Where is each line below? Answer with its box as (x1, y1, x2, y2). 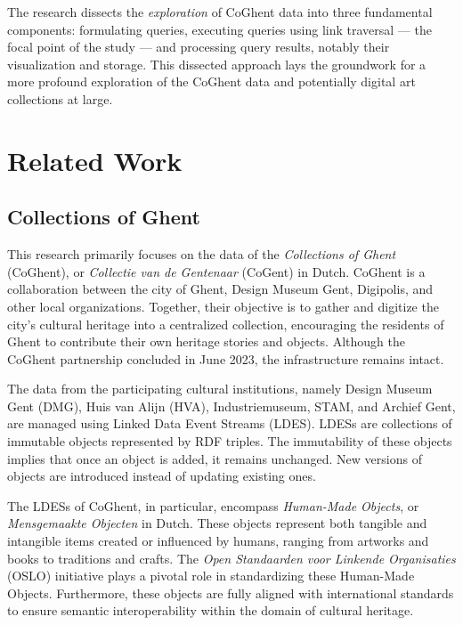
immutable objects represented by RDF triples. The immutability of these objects (7, 432, 452, 450)
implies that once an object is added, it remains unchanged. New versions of (7, 449, 422, 467)
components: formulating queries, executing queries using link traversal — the (7, 20, 432, 38)
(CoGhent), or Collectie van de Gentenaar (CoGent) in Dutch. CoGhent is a (7, 262, 426, 280)
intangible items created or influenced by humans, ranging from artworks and (7, 532, 429, 550)
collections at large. (7, 89, 113, 108)
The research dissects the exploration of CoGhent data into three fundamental (7, 3, 433, 20)
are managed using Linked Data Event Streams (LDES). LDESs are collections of (7, 414, 452, 433)
